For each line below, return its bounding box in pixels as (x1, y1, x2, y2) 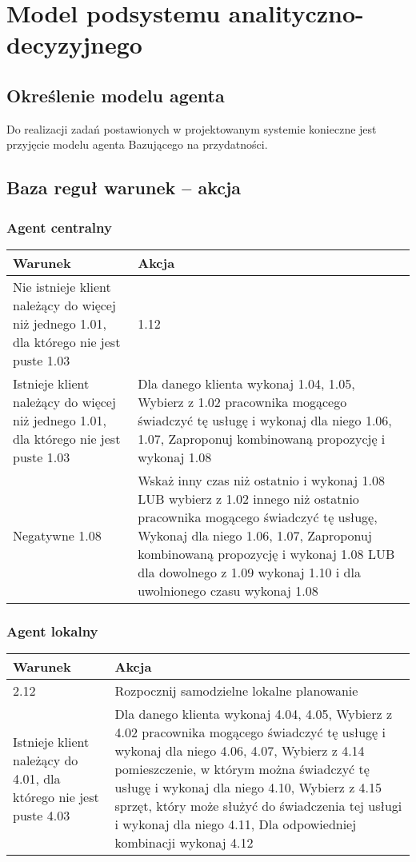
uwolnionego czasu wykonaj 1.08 (138, 581, 318, 600)
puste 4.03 (13, 805, 70, 824)
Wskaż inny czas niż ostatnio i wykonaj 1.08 (138, 470, 385, 489)
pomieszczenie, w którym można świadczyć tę (114, 760, 370, 779)
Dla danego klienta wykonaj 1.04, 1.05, (138, 373, 355, 393)
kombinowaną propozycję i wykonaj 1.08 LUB (138, 544, 395, 563)
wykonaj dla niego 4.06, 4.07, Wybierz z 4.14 (114, 741, 365, 760)
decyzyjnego (6, 28, 142, 61)
